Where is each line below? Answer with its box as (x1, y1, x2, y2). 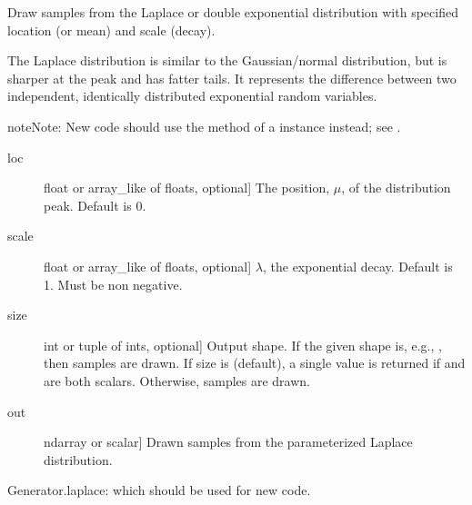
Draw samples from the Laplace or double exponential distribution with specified (7, 3, 458, 21)
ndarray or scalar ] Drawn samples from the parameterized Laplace (44, 432, 413, 451)
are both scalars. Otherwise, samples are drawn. (44, 371, 311, 390)
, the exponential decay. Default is (262, 256, 453, 275)
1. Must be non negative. (44, 274, 183, 293)
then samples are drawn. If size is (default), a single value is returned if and (44, 353, 466, 372)
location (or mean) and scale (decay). (7, 20, 216, 39)
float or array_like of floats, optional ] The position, (44, 178, 330, 197)
